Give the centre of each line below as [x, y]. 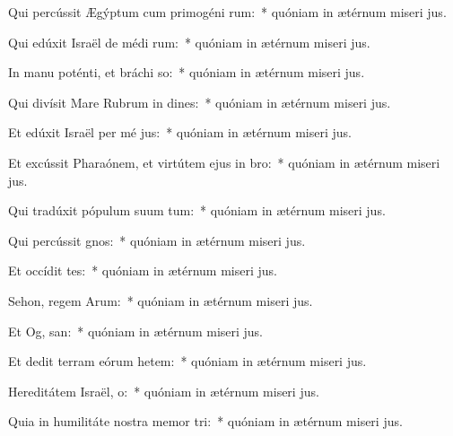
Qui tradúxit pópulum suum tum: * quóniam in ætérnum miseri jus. [197, 210]
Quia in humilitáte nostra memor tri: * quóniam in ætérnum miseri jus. [205, 421]
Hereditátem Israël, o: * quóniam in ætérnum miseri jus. [164, 391]
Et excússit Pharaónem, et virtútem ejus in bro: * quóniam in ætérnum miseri [224, 162]
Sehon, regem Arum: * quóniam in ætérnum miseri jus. [161, 300]
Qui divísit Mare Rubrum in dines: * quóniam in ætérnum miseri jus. [200, 102]
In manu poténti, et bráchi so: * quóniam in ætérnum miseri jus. [187, 72]
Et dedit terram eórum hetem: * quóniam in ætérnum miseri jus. [187, 361]
